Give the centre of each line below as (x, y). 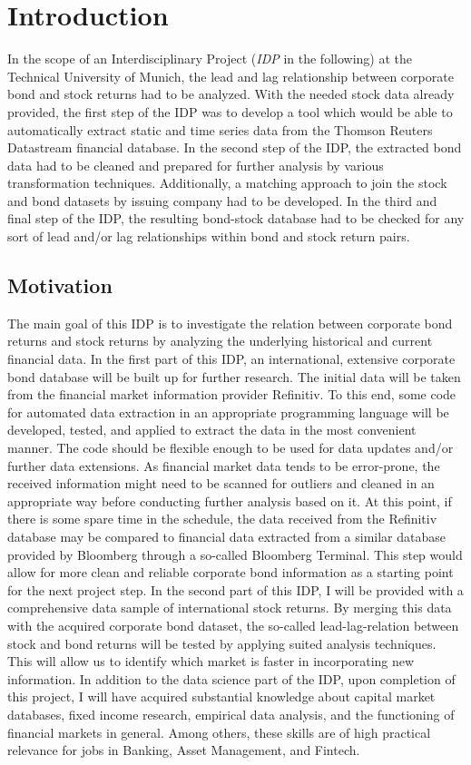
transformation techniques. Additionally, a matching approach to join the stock (227, 183)
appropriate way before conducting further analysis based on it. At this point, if (230, 500)
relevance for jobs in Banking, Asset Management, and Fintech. (184, 750)
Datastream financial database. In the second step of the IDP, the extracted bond (235, 147)
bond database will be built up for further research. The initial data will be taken (234, 376)
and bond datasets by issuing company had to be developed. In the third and (222, 200)
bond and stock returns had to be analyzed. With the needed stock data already (231, 94)
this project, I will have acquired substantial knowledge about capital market (221, 696)
